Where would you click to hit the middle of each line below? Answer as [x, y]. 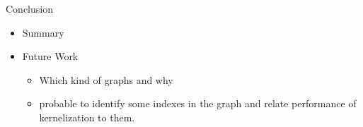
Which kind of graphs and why [106, 79]
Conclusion [29, 8]
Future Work [50, 56]
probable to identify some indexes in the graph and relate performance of [198, 103]
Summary [43, 32]
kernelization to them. [87, 117]
